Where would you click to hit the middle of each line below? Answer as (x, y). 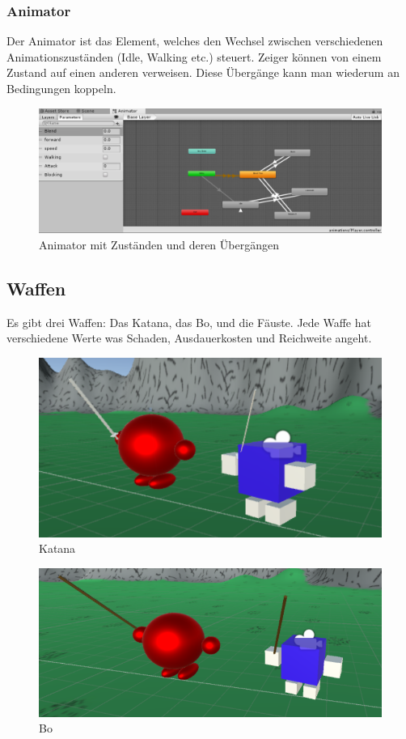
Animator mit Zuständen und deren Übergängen (159, 245)
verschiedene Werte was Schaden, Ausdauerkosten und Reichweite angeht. (189, 338)
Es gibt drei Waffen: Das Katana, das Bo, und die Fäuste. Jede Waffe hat (189, 322)
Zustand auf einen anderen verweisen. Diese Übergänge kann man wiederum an (203, 72)
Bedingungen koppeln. (61, 88)
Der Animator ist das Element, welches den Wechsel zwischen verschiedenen (195, 41)
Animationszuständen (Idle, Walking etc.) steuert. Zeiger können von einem (194, 56)
